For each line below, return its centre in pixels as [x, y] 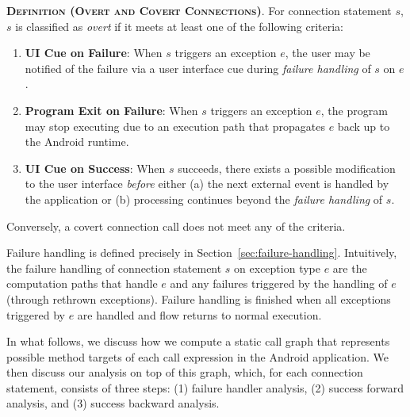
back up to [364, 126]
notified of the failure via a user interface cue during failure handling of [198, 68]
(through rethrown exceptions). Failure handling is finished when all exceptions [199, 298]
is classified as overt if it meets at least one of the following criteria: [179, 26]
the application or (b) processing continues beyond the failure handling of [204, 199]
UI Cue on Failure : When [94, 53]
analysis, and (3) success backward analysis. [113, 403]
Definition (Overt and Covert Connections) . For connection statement [199, 10]
